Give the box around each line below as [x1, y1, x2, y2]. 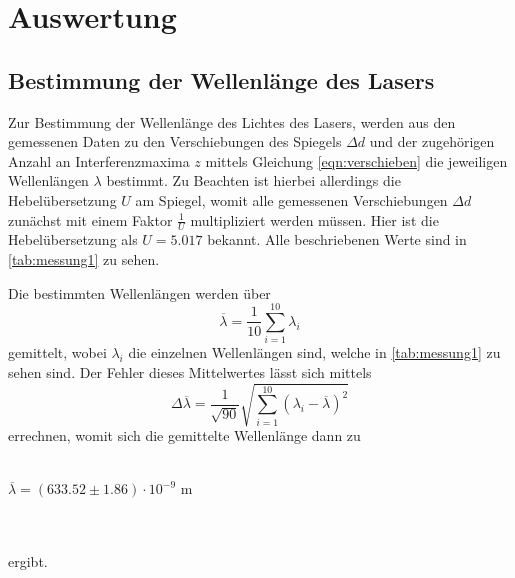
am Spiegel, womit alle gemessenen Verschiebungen [135, 189, 448, 210]
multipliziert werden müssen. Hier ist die [190, 209, 439, 230]
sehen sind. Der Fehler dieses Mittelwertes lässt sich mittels [8, 361, 372, 382]
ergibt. [8, 550, 48, 571]
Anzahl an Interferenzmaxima [8, 150, 190, 171]
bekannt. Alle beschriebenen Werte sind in [207, 229, 467, 250]
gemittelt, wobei [8, 342, 107, 363]
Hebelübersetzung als [8, 229, 138, 250]
